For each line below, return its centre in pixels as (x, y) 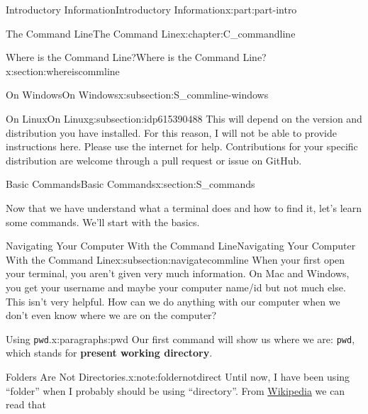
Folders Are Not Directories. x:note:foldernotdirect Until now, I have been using (178, 376)
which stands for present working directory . (109, 353)
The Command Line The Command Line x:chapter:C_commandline (151, 33)
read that (26, 404)
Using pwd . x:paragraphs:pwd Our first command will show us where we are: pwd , (180, 339)
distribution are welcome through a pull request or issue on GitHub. (154, 160)
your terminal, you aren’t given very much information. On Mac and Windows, (178, 273)
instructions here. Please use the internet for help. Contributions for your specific (182, 146)
